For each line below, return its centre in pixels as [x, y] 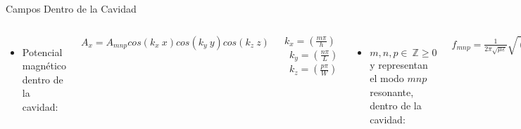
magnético [44, 66]
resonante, [392, 91]
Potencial [42, 52]
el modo [387, 78]
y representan [399, 64]
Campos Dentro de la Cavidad [71, 8]
